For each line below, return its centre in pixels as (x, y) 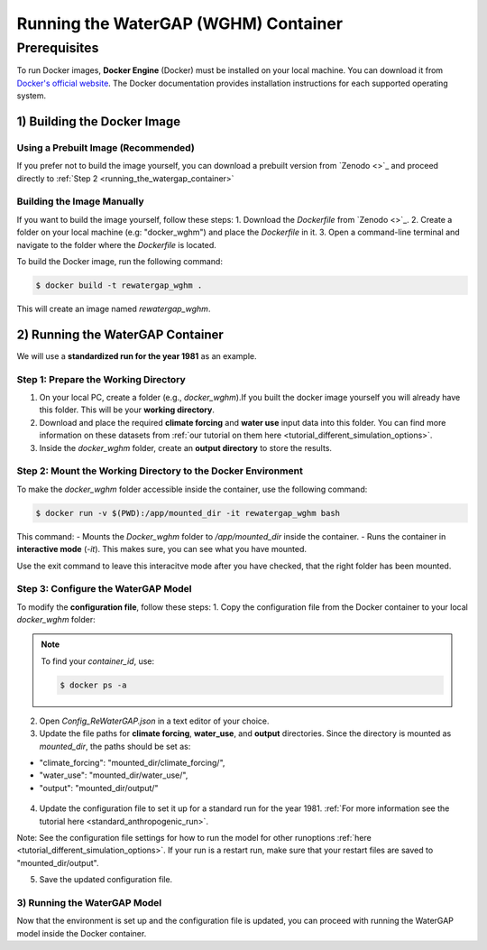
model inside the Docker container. (82, 933)
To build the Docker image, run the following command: (119, 262)
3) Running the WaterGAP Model (89, 902)
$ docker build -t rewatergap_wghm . (119, 286)
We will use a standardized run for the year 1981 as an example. (137, 355)
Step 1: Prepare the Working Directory (101, 379)
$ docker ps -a (93, 685)
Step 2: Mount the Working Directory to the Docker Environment (160, 471)
